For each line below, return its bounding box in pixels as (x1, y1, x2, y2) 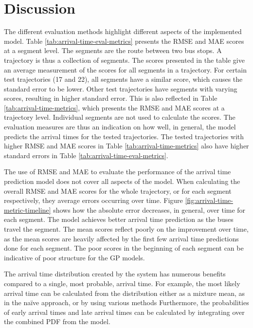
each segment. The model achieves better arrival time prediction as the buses (4, 214, 234, 224)
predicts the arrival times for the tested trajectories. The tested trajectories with (4, 131, 244, 141)
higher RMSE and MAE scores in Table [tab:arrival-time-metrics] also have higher (4, 141, 249, 151)
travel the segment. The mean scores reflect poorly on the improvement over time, (4, 224, 249, 234)
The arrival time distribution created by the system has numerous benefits (4, 269, 226, 279)
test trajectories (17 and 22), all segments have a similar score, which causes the (4, 74, 243, 84)
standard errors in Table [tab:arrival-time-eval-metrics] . (4, 150, 168, 160)
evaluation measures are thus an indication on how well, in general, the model (4, 122, 236, 132)
